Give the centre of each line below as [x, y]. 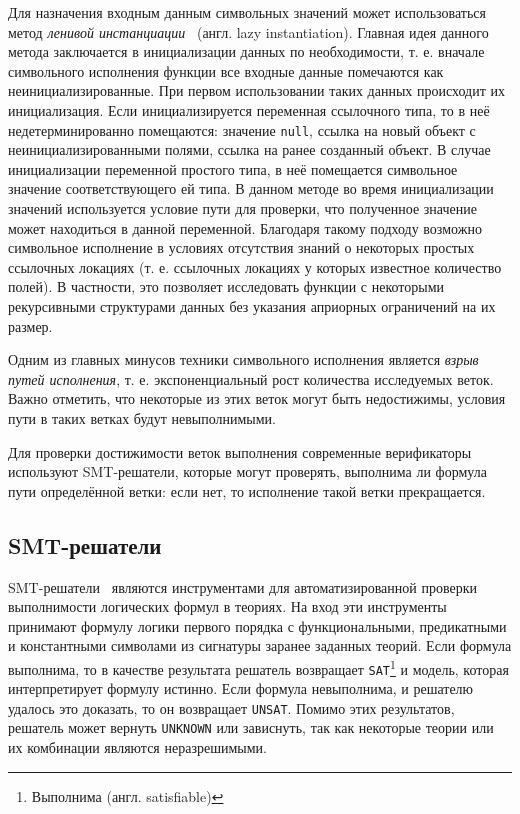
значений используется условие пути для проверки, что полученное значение [242, 208]
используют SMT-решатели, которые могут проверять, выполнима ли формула [247, 471]
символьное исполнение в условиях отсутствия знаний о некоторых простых [241, 247]
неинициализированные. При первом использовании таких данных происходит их [256, 90]
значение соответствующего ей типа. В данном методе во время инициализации [251, 188]
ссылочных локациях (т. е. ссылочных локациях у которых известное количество [255, 266]
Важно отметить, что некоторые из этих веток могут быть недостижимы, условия [257, 398]
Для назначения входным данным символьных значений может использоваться [247, 12]
